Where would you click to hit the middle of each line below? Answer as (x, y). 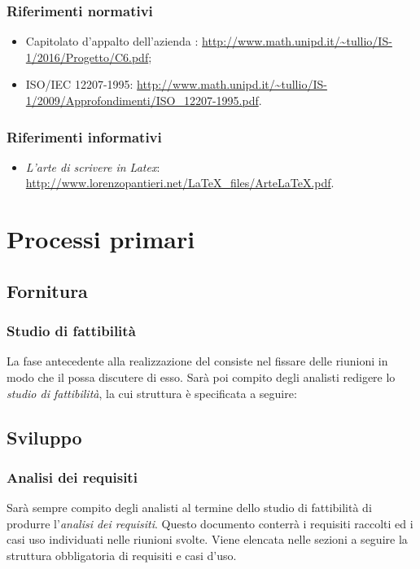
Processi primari (101, 239)
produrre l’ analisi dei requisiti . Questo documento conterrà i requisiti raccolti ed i (210, 523)
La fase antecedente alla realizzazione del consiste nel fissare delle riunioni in (197, 361)
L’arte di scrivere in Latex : (93, 166)
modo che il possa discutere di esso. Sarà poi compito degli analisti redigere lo (201, 376)
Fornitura (47, 290)
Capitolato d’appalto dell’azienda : (112, 41)
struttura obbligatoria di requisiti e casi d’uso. (122, 555)
